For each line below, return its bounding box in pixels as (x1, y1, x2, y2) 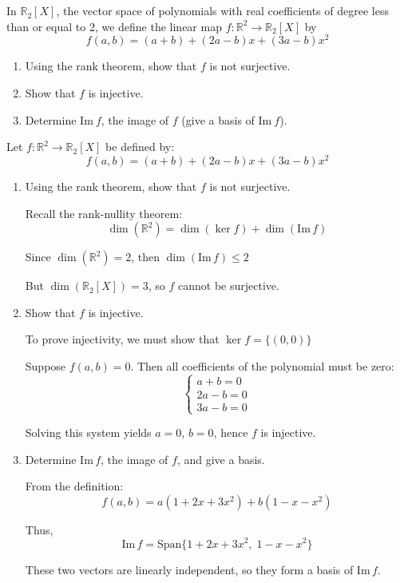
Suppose (25, 357, 66, 374)
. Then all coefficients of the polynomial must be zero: (130, 357, 394, 374)
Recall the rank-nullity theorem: (25, 204, 183, 221)
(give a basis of (181, 111, 255, 128)
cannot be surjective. (177, 277, 279, 294)
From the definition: (25, 478, 124, 494)
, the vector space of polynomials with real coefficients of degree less (56, 2, 389, 19)
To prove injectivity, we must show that (25, 331, 220, 347)
